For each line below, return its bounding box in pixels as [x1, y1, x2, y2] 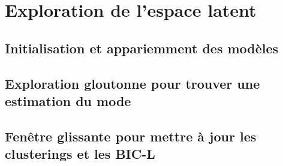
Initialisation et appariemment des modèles [5, 38, 279, 57]
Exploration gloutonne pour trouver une [5, 74, 260, 92]
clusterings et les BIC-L [5, 144, 155, 163]
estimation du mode [5, 91, 131, 110]
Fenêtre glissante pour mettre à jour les [5, 126, 257, 145]
